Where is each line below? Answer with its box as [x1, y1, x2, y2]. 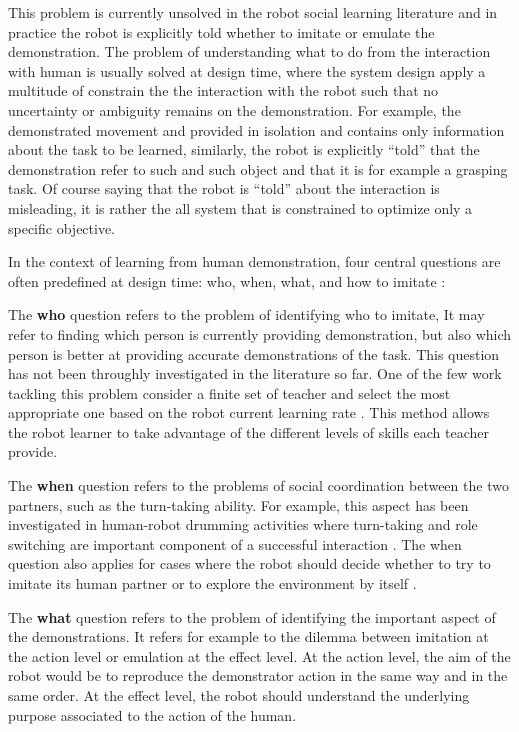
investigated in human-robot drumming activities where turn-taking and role [8, 514, 478, 535]
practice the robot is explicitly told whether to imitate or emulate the [8, 21, 435, 42]
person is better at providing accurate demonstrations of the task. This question [8, 343, 500, 364]
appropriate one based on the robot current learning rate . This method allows [8, 402, 490, 423]
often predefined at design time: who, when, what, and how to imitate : [8, 270, 446, 291]
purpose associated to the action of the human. [8, 704, 297, 725]
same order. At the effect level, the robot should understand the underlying [8, 685, 470, 705]
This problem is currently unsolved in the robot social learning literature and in [8, 2, 498, 22]
